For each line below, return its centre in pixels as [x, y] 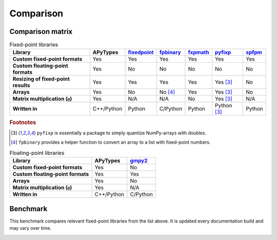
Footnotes [23, 122]
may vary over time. [31, 228]
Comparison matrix [41, 32]
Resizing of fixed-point [41, 79]
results [21, 86]
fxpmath [199, 52]
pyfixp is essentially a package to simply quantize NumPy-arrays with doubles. [122, 133]
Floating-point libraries [37, 153]
